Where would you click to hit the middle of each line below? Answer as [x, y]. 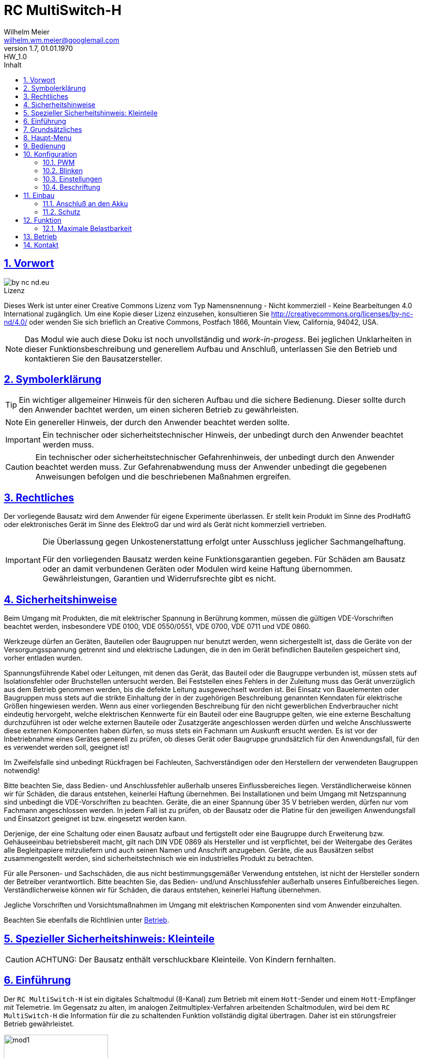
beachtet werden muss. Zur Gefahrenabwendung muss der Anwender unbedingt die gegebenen [211, 467]
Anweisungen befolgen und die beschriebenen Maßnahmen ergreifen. [163, 477]
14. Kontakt [41, 245]
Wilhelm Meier [27, 32]
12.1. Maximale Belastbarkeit [87, 228]
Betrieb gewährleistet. [39, 1024]
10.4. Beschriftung [71, 187]
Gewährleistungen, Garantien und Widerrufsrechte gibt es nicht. [159, 579]
